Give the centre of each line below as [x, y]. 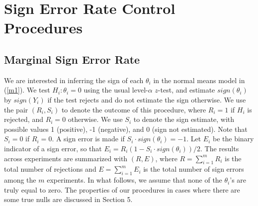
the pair [16, 109]
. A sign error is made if [88, 139]
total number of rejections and [50, 169]
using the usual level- [116, 90]
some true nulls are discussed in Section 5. [68, 199]
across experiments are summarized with [66, 158]
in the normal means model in [199, 80]
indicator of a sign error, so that [53, 148]
